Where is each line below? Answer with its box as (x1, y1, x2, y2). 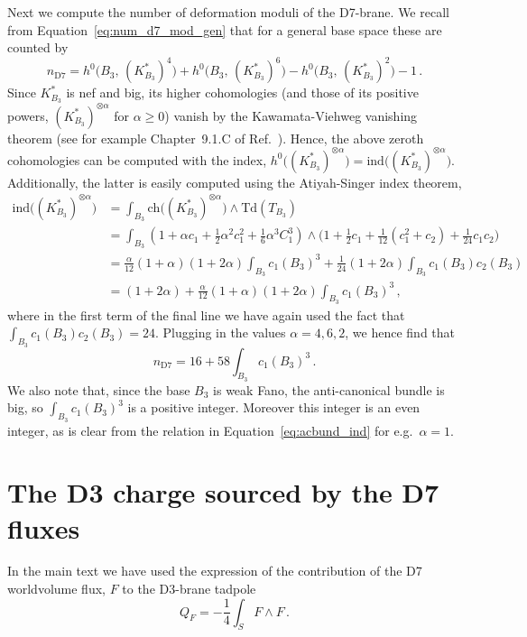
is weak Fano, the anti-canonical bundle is (213, 380, 445, 399)
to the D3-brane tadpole (122, 579, 256, 598)
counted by (7, 38, 69, 57)
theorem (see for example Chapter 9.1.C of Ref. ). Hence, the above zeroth (7, 128, 424, 147)
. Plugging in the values (154, 323, 286, 342)
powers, (7, 106, 49, 125)
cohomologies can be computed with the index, (7, 150, 267, 169)
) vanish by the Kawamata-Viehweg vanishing (164, 106, 418, 125)
